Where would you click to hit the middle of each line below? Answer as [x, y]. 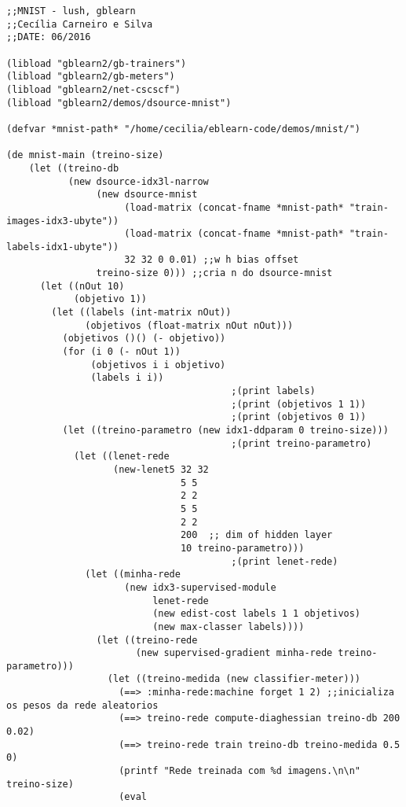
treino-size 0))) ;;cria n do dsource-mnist [214, 273]
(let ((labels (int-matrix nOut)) [141, 313]
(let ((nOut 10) [82, 286]
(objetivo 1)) [110, 299]
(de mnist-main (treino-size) [85, 155]
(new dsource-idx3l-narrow [138, 181]
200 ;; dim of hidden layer [256, 535]
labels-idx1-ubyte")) [63, 247]
